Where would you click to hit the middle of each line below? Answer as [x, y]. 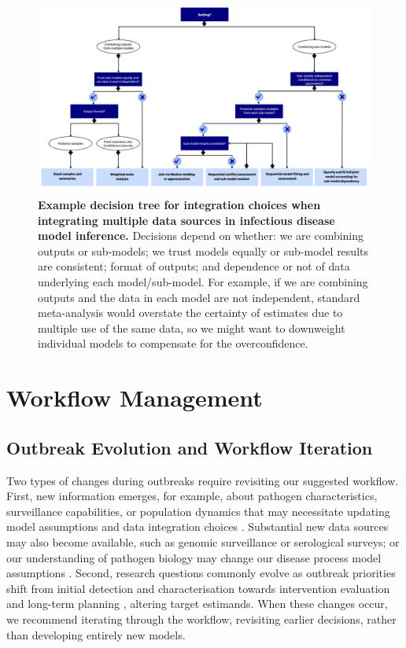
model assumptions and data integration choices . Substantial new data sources [197, 526]
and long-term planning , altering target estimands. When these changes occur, [197, 604]
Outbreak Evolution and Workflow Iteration [190, 447]
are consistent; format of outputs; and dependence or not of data [194, 266]
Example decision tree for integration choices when [179, 205]
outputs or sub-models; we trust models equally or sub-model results [203, 250]
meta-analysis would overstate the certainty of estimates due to [190, 313]
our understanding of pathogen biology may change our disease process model [194, 557]
